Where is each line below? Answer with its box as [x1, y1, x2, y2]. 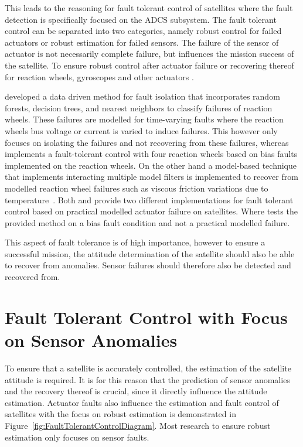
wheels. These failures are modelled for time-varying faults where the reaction [5, 113, 284, 125]
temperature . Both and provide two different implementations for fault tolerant [5, 193, 294, 206]
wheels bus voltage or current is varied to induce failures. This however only [5, 124, 278, 137]
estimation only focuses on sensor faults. [5, 431, 149, 443]
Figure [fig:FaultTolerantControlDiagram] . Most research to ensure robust [5, 419, 271, 431]
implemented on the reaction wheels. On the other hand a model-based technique [5, 159, 297, 171]
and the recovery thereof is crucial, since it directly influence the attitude [5, 385, 267, 397]
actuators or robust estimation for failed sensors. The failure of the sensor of [5, 36, 279, 48]
